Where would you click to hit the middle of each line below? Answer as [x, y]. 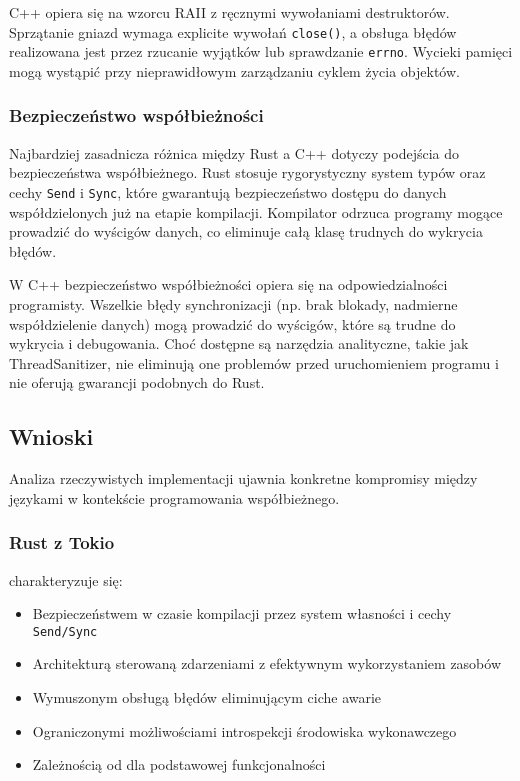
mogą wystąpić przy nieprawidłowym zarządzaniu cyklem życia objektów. [234, 70]
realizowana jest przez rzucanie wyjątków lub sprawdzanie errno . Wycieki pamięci [261, 51]
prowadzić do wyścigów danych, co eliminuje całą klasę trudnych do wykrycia [246, 231]
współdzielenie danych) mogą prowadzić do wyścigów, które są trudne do [232, 323]
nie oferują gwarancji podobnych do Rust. [137, 382]
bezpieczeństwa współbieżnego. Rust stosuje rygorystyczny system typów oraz [247, 172]
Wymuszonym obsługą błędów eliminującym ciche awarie [207, 696]
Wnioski [51, 436]
